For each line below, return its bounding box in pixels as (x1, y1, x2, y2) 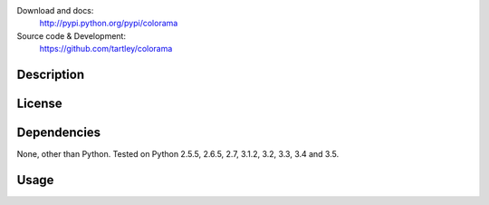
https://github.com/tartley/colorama (39, 44, 173, 54)
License (16, 96, 62, 111)
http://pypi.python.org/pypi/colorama (39, 18, 178, 29)
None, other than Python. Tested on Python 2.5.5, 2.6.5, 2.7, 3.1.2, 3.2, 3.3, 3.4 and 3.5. (16, 149, 340, 160)
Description (16, 66, 85, 82)
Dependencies (16, 125, 101, 141)
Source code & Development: (16, 30, 127, 41)
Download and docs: (16, 5, 94, 15)
